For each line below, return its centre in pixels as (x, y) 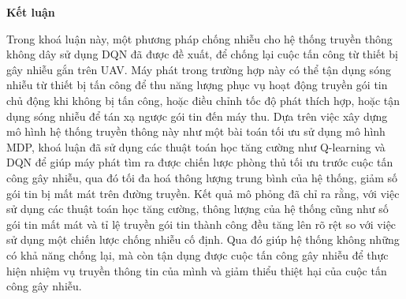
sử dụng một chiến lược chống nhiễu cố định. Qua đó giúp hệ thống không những (203, 239)
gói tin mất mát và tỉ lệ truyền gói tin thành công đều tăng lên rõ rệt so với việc (201, 224)
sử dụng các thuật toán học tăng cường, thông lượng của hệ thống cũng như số (197, 209)
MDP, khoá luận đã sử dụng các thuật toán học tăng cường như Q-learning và (196, 146)
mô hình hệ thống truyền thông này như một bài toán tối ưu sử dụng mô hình (196, 131)
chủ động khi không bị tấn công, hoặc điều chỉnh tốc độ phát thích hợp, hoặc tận (203, 100)
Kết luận (31, 12)
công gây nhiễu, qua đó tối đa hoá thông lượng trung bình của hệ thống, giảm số (202, 177)
